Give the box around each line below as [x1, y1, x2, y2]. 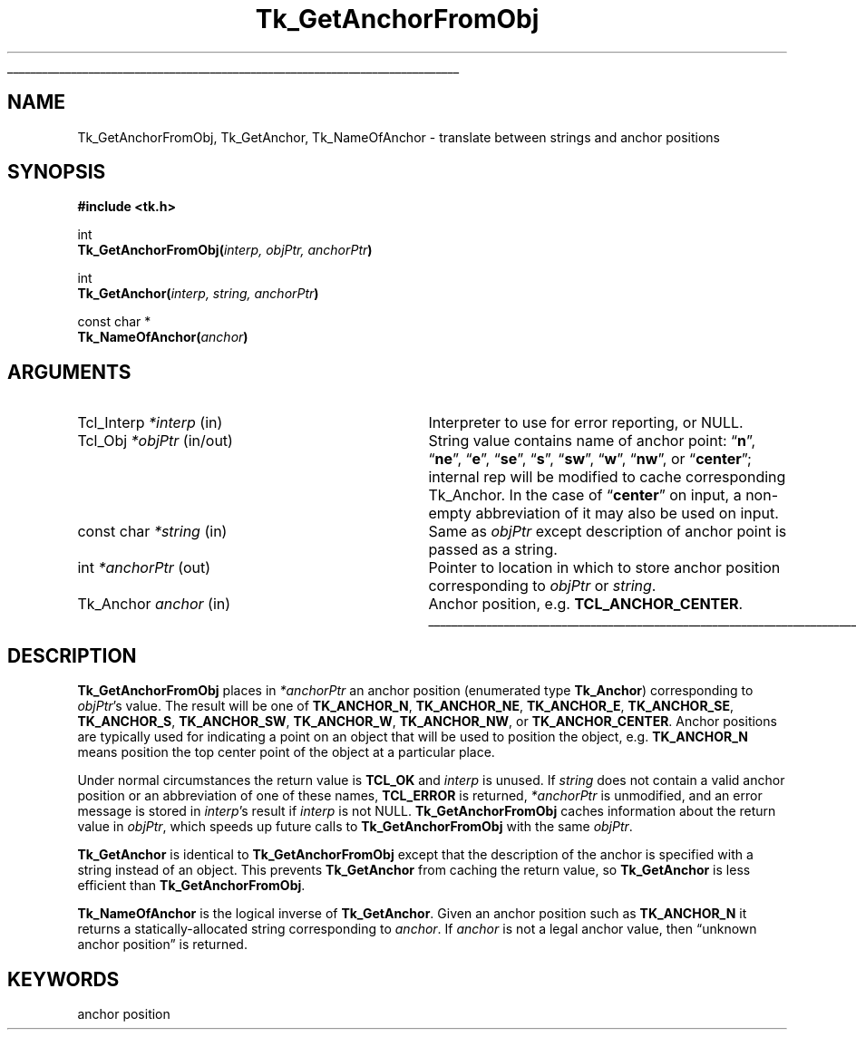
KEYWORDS [7, 967, 120, 991]
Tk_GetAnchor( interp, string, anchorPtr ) [77, 286, 319, 302]
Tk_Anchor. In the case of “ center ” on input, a [428, 486, 742, 505]
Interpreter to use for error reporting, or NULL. [428, 413, 744, 432]
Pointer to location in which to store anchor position [428, 558, 781, 577]
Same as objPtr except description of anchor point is [428, 522, 787, 541]
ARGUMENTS [7, 360, 131, 383]
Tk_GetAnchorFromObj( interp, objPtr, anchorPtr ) [77, 242, 373, 258]
